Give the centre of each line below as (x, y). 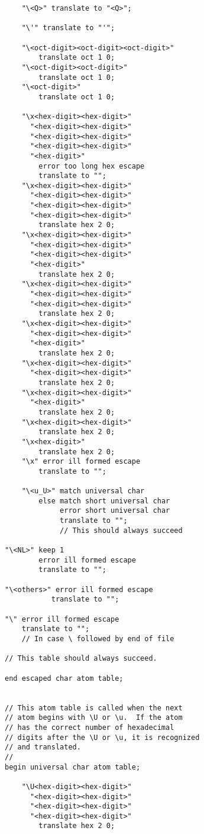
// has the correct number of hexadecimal (90, 727)
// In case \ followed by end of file (98, 639)
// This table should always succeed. (81, 659)
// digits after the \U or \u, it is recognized (102, 737)
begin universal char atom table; (73, 767)
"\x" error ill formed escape (81, 462)
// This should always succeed (121, 530)
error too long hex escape (92, 166)
